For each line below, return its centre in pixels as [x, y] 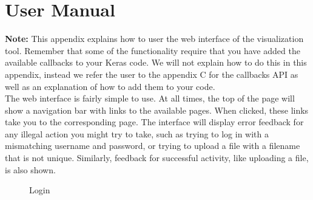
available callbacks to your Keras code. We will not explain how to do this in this [156, 62]
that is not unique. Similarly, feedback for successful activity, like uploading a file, [157, 158]
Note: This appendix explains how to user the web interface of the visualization [154, 39]
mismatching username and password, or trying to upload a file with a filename [153, 146]
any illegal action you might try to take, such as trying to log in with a [137, 133]
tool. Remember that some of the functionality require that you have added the [153, 50]
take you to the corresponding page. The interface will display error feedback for [154, 122]
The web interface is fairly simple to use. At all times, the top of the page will [150, 98]
